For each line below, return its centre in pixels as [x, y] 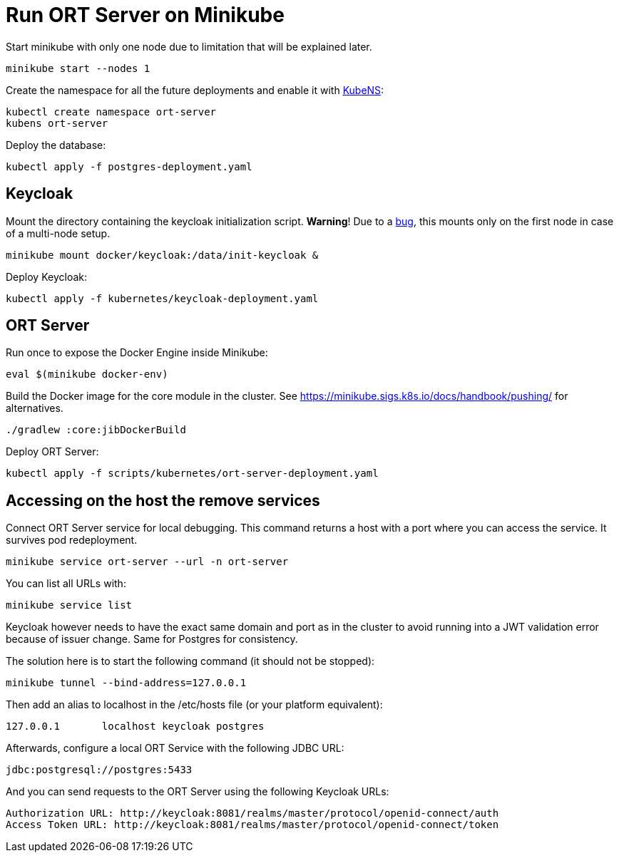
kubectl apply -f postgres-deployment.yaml [129, 166]
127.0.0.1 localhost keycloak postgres [135, 727]
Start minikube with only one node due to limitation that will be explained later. [189, 46]
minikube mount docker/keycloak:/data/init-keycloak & [162, 255]
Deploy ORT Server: [52, 452]
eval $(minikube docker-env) [87, 374]
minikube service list [69, 605]
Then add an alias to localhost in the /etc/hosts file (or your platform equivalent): [194, 705]
